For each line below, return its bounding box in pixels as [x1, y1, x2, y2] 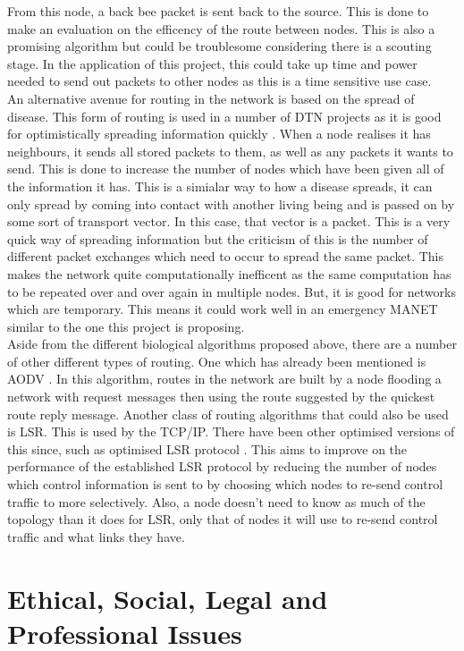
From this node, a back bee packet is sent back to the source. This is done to [7, 2, 429, 20]
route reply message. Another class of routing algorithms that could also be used [7, 404, 449, 423]
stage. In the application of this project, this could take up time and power [7, 54, 418, 72]
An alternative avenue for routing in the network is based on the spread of [7, 89, 415, 107]
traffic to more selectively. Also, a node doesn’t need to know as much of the [7, 492, 426, 511]
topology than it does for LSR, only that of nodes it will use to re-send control [7, 510, 438, 528]
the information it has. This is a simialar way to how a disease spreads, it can [7, 176, 433, 195]
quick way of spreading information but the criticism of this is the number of [7, 229, 428, 248]
